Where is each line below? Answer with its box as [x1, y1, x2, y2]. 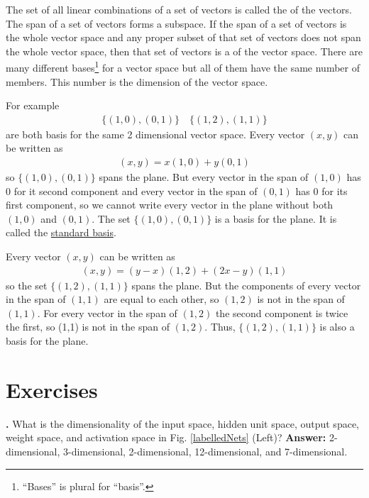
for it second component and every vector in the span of [13, 183, 258, 198]
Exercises [6, 375, 98, 404]
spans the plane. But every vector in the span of [99, 170, 309, 184]
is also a [319, 319, 355, 334]
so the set [6, 277, 48, 292]
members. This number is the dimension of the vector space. [6, 74, 268, 89]
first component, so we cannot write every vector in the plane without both [6, 197, 334, 212]
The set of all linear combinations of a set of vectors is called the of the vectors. [6, 2, 352, 16]
